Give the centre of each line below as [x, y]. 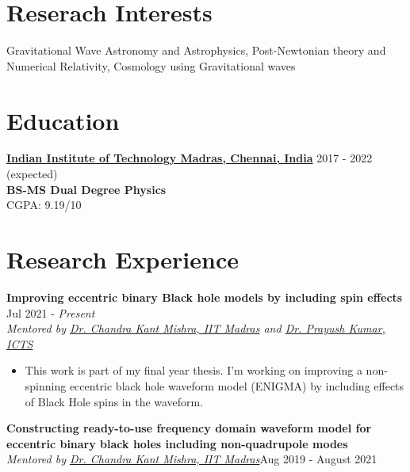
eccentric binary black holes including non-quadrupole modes [177, 443]
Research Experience [123, 259]
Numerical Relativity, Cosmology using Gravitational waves [151, 65]
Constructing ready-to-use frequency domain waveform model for [189, 428]
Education [63, 120]
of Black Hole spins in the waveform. [114, 401]
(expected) [32, 174]
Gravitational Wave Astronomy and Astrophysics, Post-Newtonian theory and [196, 50]
